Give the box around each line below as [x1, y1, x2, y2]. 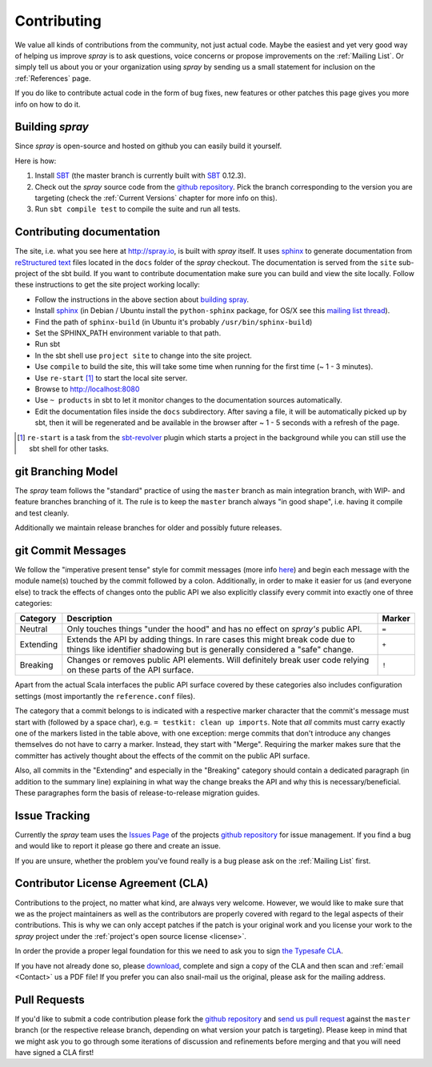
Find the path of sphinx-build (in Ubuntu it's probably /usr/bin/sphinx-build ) [34, 317, 313, 327]
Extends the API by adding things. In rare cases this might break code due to [66, 634, 355, 645]
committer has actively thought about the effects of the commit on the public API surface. [14, 751, 310, 760]
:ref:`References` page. [14, 73, 91, 83]
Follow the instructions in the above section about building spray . [34, 295, 250, 304]
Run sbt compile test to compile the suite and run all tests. [34, 204, 241, 214]
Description [66, 613, 113, 624]
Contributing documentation [14, 225, 161, 239]
